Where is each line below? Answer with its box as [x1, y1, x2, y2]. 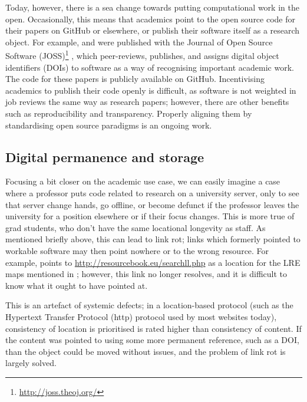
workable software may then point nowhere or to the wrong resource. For [5, 244, 269, 256]
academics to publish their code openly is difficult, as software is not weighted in [5, 84, 296, 96]
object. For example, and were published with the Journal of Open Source [5, 35, 273, 48]
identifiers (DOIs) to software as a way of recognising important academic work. [5, 61, 294, 73]
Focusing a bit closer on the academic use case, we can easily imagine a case [5, 175, 280, 187]
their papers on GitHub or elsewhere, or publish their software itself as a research [5, 24, 300, 37]
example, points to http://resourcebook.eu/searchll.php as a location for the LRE [5, 256, 301, 268]
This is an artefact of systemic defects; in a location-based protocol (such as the [5, 299, 293, 311]
